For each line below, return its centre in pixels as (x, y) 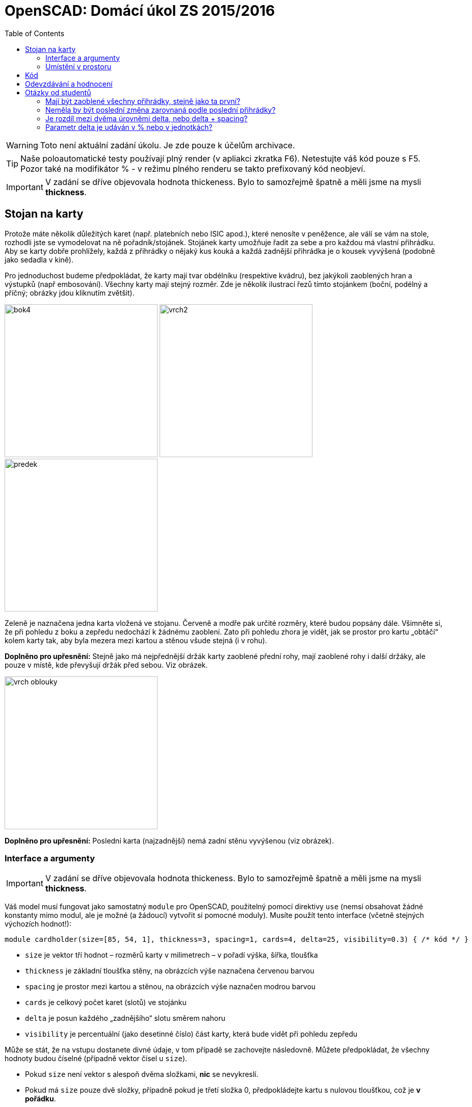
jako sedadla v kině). (39, 259)
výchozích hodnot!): (38, 924)
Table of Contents (35, 33)
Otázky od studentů (58, 92)
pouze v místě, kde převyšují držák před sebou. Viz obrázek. (106, 665)
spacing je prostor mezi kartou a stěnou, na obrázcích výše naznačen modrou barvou (171, 987)
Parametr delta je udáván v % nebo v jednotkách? (129, 127)
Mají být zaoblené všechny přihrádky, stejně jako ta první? (143, 101)
